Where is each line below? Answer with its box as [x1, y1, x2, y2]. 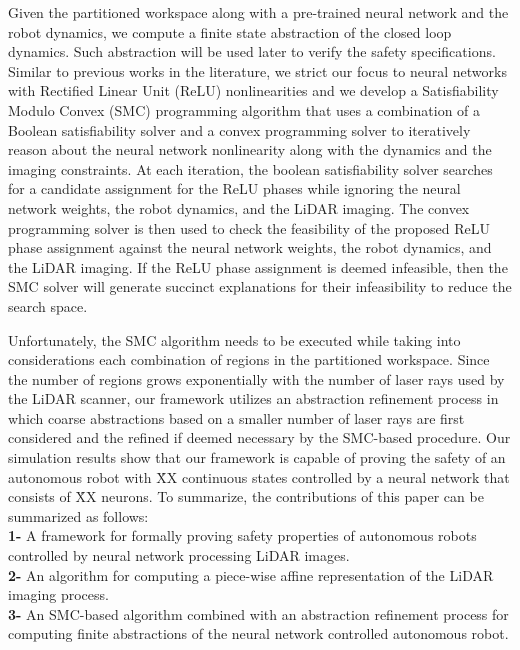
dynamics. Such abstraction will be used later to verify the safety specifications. [8, 41, 496, 62]
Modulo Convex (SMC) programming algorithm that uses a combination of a [8, 99, 481, 120]
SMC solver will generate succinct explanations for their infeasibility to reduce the [8, 276, 512, 297]
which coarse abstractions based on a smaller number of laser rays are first [8, 407, 465, 428]
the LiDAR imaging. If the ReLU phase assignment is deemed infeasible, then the [8, 256, 508, 277]
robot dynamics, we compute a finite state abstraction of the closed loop [8, 21, 452, 42]
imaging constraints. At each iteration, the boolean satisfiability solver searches [8, 158, 493, 179]
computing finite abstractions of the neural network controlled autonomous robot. [8, 623, 509, 644]
